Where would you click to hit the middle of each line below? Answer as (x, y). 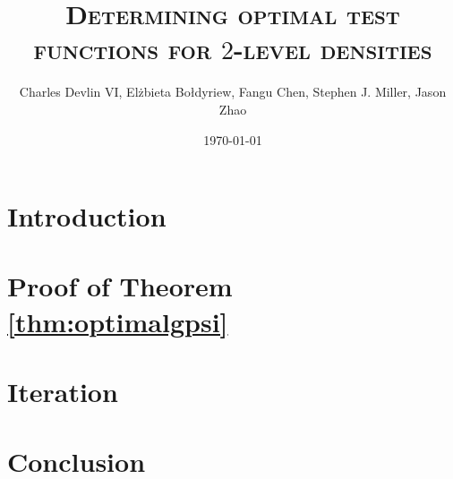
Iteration (63, 392)
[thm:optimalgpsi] (118, 321)
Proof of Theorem (120, 286)
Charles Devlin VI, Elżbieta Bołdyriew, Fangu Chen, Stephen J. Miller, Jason (233, 92)
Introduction (87, 216)
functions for (123, 49)
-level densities (333, 49)
